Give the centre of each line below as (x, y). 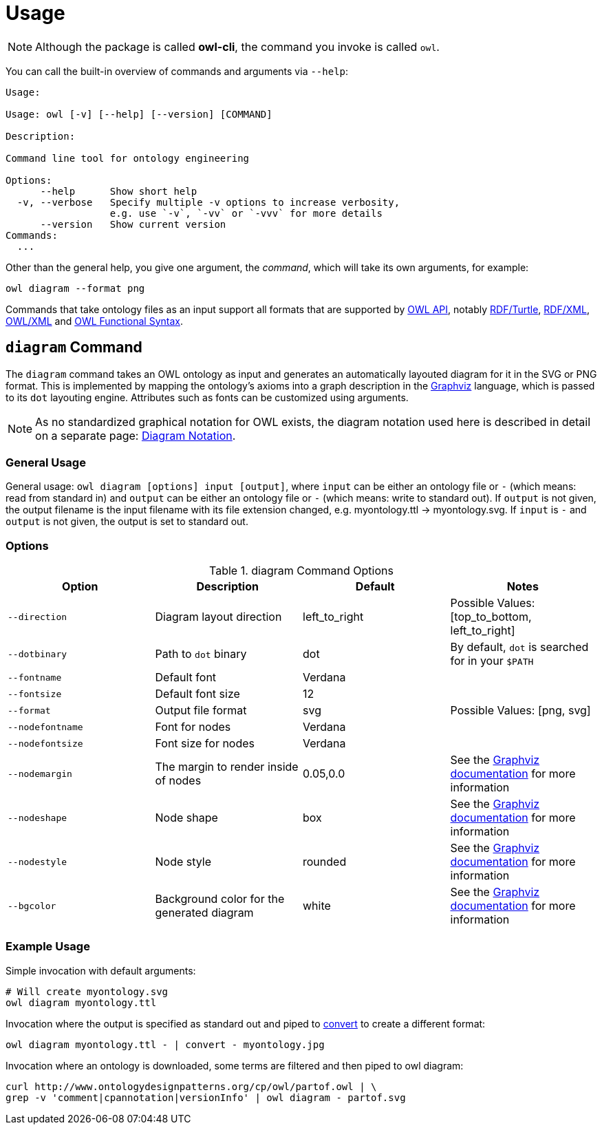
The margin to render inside (227, 767)
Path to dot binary (201, 654)
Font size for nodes (205, 744)
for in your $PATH (492, 661)
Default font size (197, 694)
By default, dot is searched (519, 647)
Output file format (201, 711)
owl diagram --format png (75, 288)
